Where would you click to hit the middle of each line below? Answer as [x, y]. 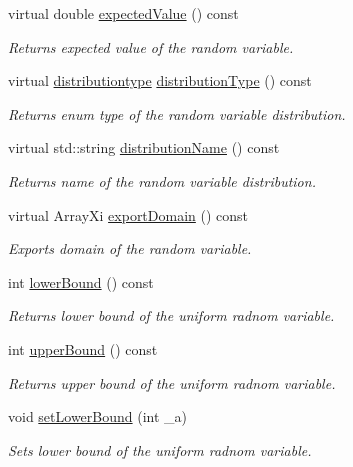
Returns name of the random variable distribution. [162, 180]
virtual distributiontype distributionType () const [160, 80]
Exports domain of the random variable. [130, 248]
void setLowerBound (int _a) [98, 416]
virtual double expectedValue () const [123, 13]
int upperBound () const [83, 348]
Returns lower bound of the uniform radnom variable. [171, 315]
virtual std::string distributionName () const [144, 147]
